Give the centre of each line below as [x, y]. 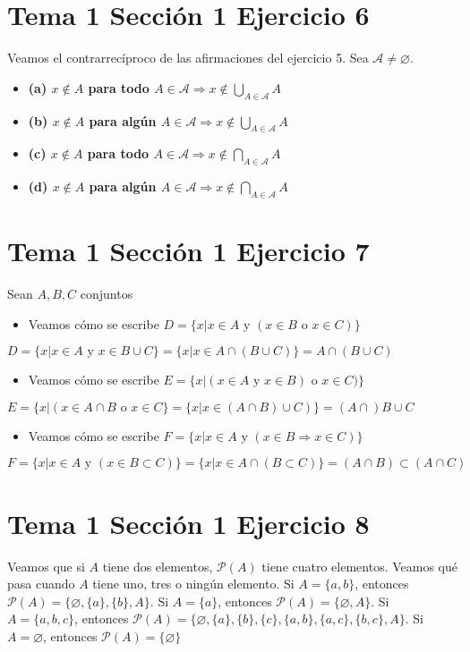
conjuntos [107, 294]
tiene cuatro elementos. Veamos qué [360, 566]
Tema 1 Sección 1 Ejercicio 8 [188, 523]
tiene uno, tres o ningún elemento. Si [193, 584]
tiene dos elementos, [158, 566]
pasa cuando [41, 584]
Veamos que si [46, 566]
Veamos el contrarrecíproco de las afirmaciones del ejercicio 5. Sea [188, 58]
